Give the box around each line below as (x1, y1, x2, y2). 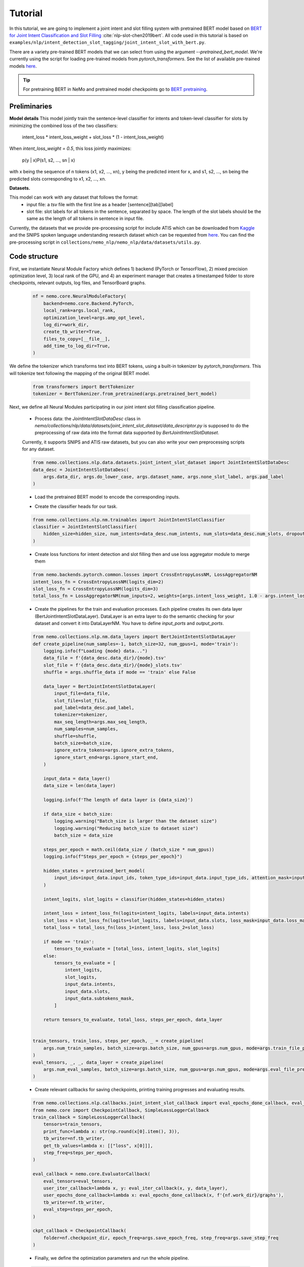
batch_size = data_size (54, 833, 113, 838)
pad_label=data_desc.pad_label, (54, 705, 134, 711)
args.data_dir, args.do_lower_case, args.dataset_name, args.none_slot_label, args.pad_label (43, 474, 284, 479)
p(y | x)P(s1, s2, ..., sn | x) (22, 157, 75, 163)
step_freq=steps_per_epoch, (43, 1150, 113, 1156)
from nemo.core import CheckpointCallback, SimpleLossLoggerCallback (32, 1107, 209, 1113)
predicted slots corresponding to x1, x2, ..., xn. (9, 175, 106, 182)
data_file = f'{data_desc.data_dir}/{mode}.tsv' (43, 655, 167, 661)
